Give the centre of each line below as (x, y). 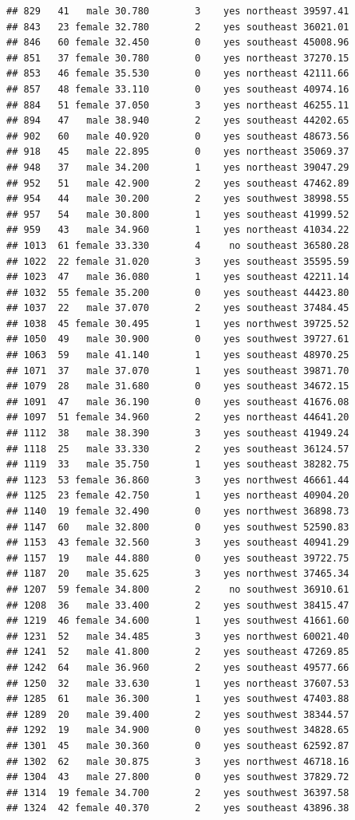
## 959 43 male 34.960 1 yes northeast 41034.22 (178, 230)
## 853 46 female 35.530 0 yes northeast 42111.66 (178, 74)
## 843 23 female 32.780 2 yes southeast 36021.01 (178, 27)
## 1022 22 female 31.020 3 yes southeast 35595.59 (178, 261)
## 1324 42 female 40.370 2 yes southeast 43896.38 (178, 808)
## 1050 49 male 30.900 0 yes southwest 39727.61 (178, 339)
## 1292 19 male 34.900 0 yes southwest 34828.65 (178, 730)
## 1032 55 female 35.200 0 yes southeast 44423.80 (178, 292)
